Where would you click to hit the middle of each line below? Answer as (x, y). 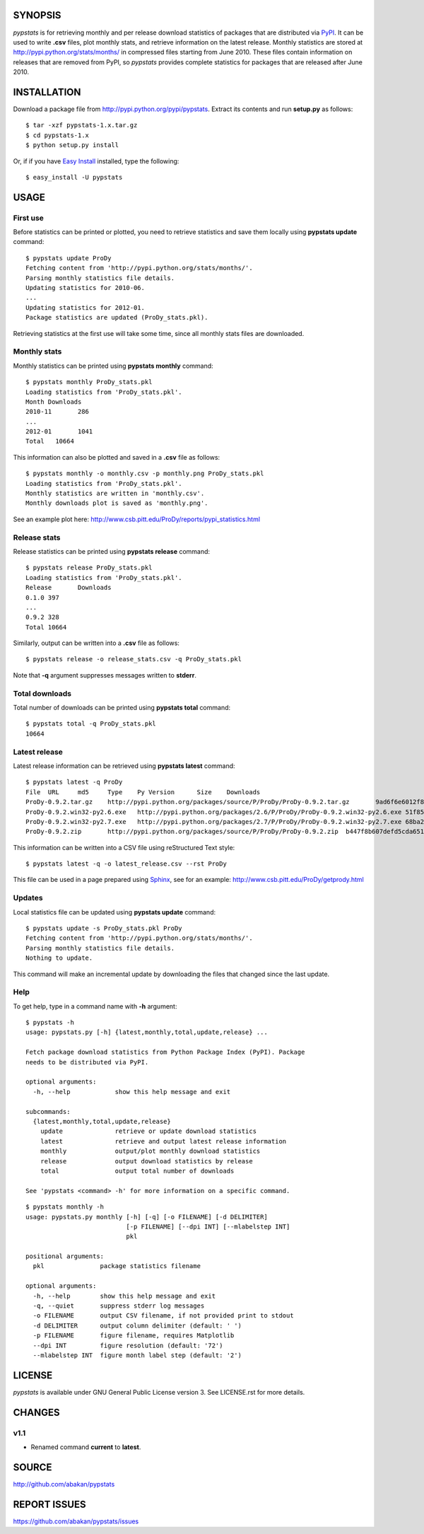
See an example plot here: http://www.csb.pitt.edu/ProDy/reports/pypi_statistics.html (137, 519)
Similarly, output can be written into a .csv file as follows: (96, 643)
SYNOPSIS (37, 15)
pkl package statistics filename (117, 1266)
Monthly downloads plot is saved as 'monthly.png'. (117, 503)
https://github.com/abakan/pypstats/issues (76, 1521)
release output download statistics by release (147, 1161)
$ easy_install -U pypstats (74, 177)
